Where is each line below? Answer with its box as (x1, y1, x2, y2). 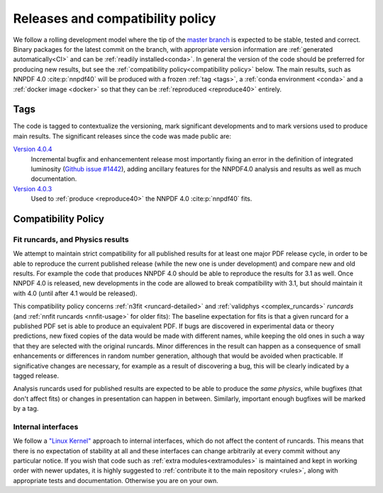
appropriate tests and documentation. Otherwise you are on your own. (13, 476, 219, 484)
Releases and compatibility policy (13, 11, 216, 26)
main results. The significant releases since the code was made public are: (13, 132, 232, 140)
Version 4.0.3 (13, 184, 52, 193)
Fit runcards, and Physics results (13, 234, 129, 244)
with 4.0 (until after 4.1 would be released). (13, 289, 138, 297)
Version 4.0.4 (13, 145, 52, 154)
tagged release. (13, 371, 60, 380)
